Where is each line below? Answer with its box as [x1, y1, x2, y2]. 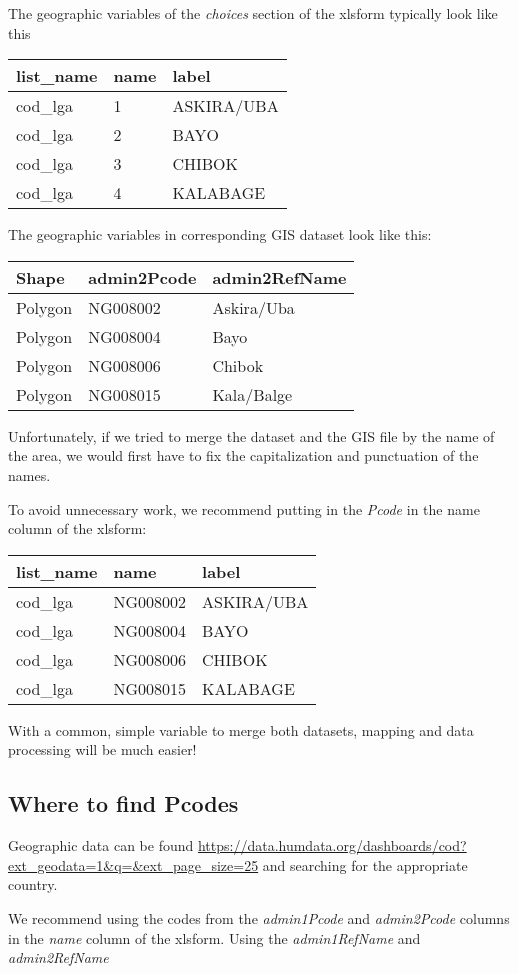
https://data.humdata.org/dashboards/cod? [197, 835, 467, 856]
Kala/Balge [212, 382, 293, 406]
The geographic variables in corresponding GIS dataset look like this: [8, 224, 432, 245]
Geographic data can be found [8, 835, 194, 856]
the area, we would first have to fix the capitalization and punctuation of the [8, 445, 479, 466]
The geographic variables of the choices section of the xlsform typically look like [8, 3, 498, 23]
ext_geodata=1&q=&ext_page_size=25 [8, 854, 259, 875]
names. [8, 464, 51, 485]
